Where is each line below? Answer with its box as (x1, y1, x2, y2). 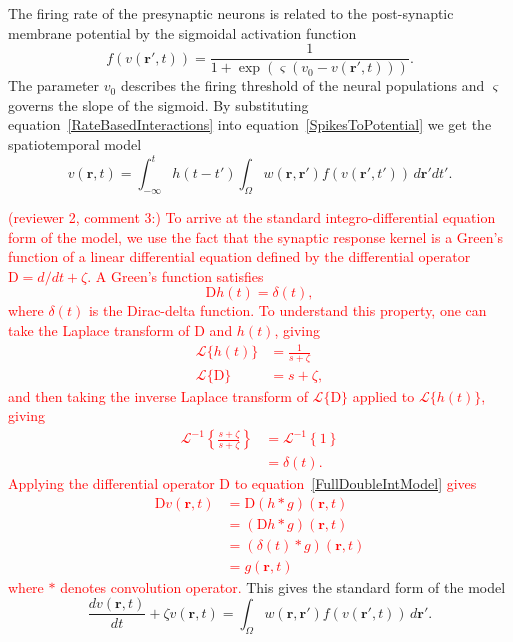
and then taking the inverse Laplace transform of (8, 385, 308, 406)
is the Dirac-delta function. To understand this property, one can (88, 300, 487, 321)
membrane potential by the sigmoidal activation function (8, 22, 357, 43)
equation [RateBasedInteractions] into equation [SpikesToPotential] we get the (8, 114, 492, 135)
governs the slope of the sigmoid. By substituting (8, 94, 309, 115)
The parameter (8, 75, 100, 96)
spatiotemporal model (8, 134, 142, 155)
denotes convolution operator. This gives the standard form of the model (60, 576, 506, 597)
